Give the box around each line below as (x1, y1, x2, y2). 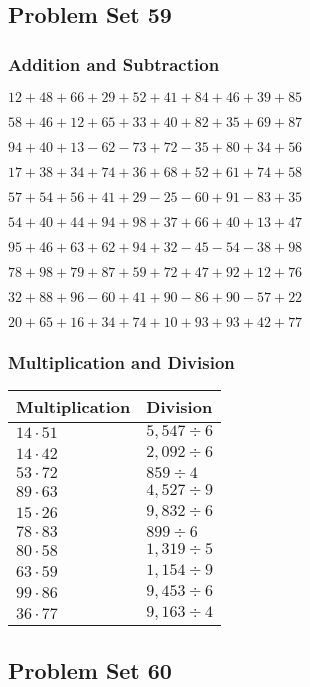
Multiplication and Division (8, 349, 235, 374)
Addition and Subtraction (8, 51, 220, 76)
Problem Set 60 (8, 654, 172, 685)
